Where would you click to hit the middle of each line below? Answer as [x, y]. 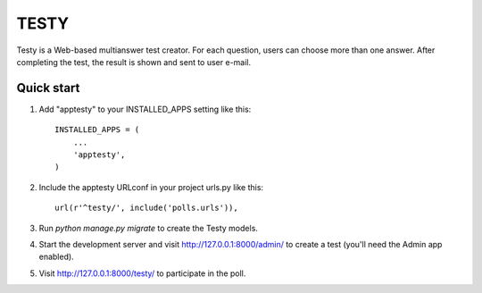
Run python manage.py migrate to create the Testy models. [149, 228]
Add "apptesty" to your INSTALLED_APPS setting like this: [145, 109]
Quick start [48, 88]
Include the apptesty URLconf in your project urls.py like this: [151, 187]
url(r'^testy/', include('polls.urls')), [146, 208]
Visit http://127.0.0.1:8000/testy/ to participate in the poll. [142, 273]
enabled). [57, 257]
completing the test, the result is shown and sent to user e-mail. [134, 62]
